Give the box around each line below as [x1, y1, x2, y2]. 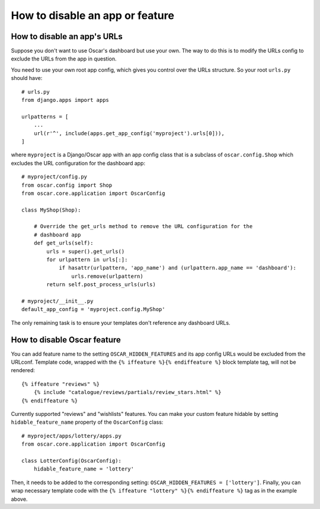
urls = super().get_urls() [46, 248, 125, 255]
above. [11, 495, 28, 502]
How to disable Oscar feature [11, 335, 121, 345]
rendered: [11, 367, 36, 374]
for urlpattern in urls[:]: [46, 257, 128, 263]
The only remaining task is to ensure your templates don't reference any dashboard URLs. [11, 319, 231, 326]
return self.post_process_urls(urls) [46, 281, 156, 288]
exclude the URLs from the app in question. [11, 55, 117, 62]
